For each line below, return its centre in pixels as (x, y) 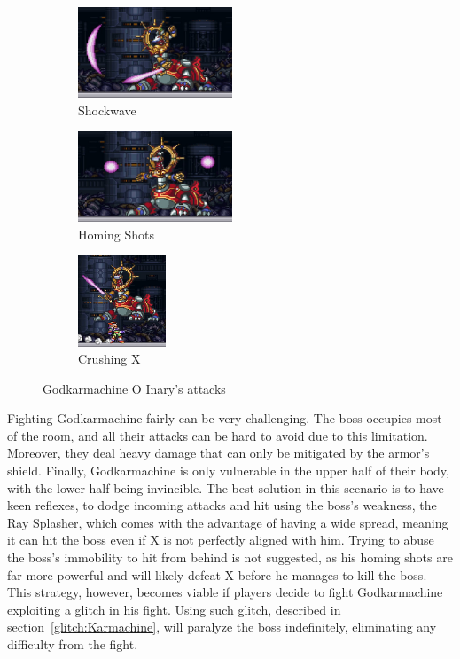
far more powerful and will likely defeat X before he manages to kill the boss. (217, 574)
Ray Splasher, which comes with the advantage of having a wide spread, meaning (228, 522)
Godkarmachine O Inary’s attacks (134, 388)
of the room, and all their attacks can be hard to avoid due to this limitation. (218, 435)
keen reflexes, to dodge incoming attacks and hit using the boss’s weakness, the (222, 505)
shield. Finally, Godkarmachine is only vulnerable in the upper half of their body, (228, 471)
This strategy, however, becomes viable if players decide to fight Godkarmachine (225, 592)
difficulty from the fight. (73, 644)
